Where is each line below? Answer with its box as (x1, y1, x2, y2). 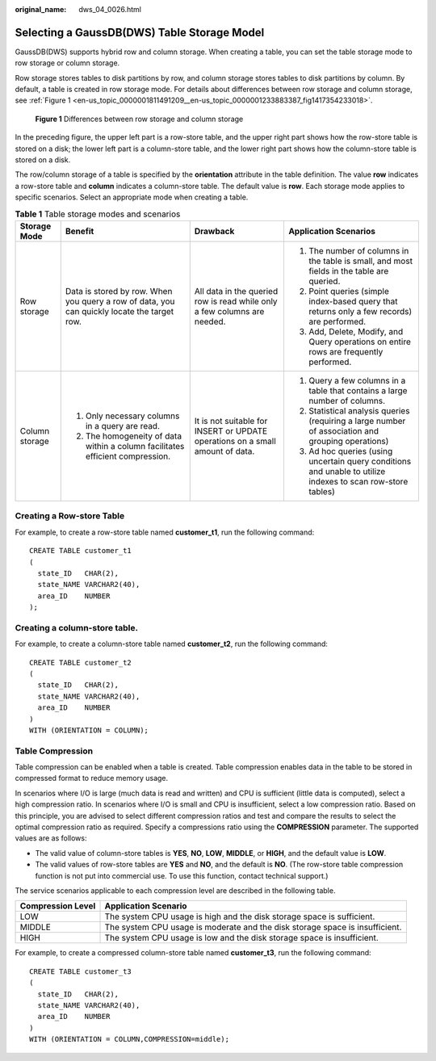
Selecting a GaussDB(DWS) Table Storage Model (15, 25, 265, 40)
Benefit (65, 225, 94, 237)
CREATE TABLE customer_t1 (29, 546, 132, 556)
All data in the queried (194, 285, 279, 296)
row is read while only (194, 296, 278, 307)
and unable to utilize (308, 465, 386, 476)
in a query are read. (85, 420, 161, 431)
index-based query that (308, 296, 398, 307)
